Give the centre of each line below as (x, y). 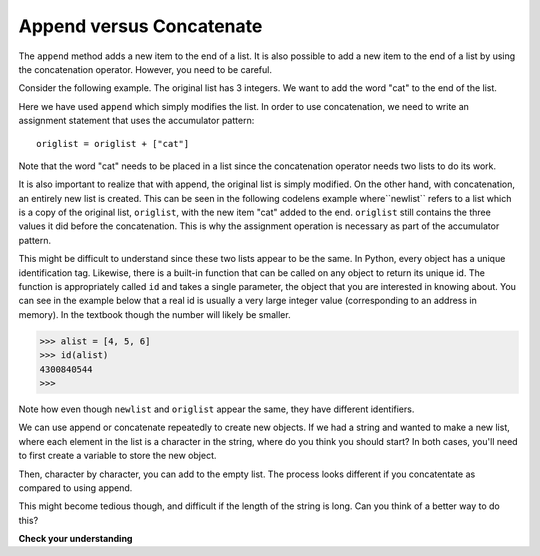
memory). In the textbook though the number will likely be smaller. (154, 314)
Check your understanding (75, 539)
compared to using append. (75, 487)
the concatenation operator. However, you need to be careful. (145, 69)
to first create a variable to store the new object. (117, 456)
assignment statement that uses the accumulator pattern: (136, 121)
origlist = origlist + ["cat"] (113, 143)
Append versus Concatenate (140, 26)
